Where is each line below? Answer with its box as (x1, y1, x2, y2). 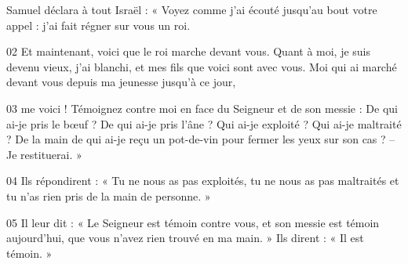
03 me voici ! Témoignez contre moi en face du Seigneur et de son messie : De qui (6, 99, 398, 116)
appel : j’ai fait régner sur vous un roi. (6, 16, 191, 33)
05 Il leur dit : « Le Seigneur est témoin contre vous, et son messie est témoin (6, 214, 380, 230)
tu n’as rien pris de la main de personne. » (6, 187, 211, 204)
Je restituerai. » (6, 146, 82, 162)
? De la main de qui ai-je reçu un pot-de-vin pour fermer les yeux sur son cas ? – (6, 131, 395, 147)
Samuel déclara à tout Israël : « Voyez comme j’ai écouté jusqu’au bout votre (6, 2, 377, 17)
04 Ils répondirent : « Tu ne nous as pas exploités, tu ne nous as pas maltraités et (6, 172, 399, 189)
